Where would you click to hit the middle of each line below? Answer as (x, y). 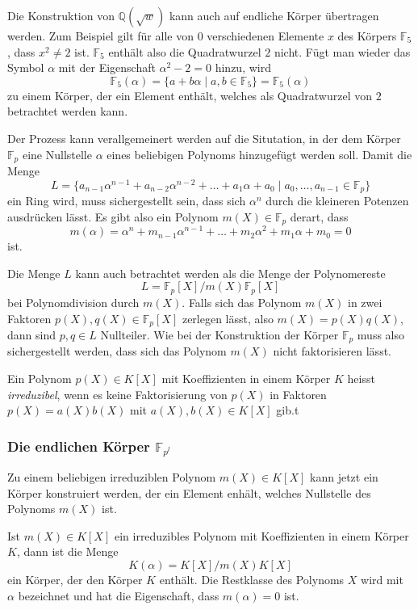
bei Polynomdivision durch (73, 302)
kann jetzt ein (344, 477)
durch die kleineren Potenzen (337, 201)
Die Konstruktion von (61, 15)
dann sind (31, 334)
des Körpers (367, 36)
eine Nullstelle (57, 154)
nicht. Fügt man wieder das (342, 51)
